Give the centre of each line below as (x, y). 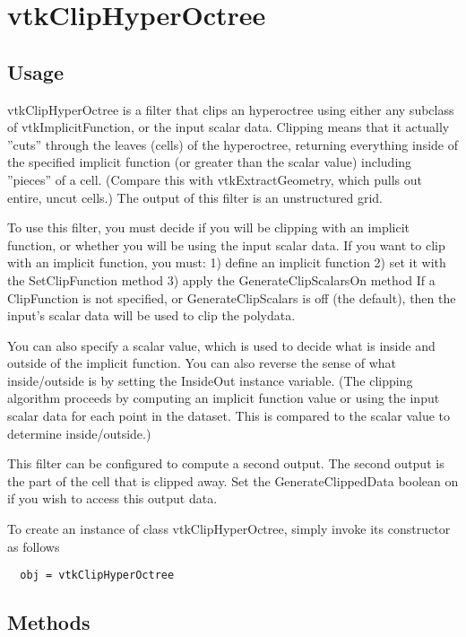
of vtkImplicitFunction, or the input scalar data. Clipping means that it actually (229, 127)
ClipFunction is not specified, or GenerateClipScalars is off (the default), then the (232, 297)
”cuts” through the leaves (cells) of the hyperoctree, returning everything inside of (233, 144)
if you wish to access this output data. (112, 498)
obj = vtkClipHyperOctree (97, 576)
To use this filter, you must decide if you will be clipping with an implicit (209, 227)
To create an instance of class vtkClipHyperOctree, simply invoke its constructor (229, 529)
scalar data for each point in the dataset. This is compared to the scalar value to (229, 416)
